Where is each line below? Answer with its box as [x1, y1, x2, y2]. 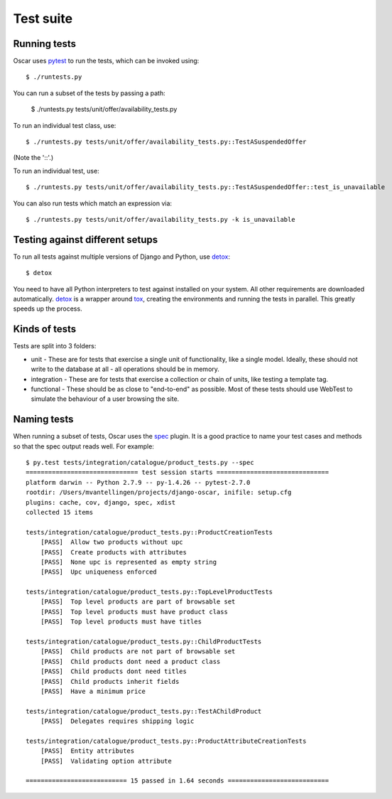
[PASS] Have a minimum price [40, 687, 146, 695]
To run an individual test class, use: [13, 121, 116, 129]
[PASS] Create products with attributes [40, 548, 187, 556]
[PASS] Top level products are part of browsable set [40, 598, 236, 606]
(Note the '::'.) [13, 154, 54, 162]
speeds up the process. [13, 304, 82, 313]
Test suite [13, 11, 73, 26]
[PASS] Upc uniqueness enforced [40, 568, 158, 576]
